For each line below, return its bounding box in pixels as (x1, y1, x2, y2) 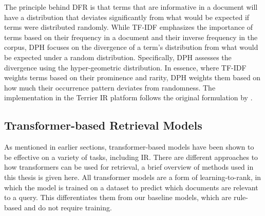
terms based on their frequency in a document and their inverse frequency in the (4, 31, 258, 42)
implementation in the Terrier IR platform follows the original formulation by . (4, 92, 253, 103)
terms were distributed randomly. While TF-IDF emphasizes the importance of (4, 22, 253, 32)
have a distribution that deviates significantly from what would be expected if (4, 11, 250, 22)
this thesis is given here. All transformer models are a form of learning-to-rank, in (4, 171, 261, 182)
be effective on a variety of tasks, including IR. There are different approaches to (4, 151, 258, 162)
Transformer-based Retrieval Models (4, 117, 202, 133)
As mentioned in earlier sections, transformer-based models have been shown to (4, 141, 254, 152)
